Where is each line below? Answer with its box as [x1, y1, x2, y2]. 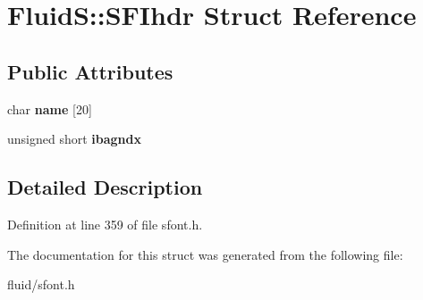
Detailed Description [7, 173, 203, 201]
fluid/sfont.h [7, 275, 75, 294]
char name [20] [7, 99, 92, 118]
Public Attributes [7, 57, 173, 85]
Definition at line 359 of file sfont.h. [7, 214, 203, 233]
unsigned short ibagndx [7, 129, 142, 148]
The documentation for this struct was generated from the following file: [7, 245, 403, 263]
